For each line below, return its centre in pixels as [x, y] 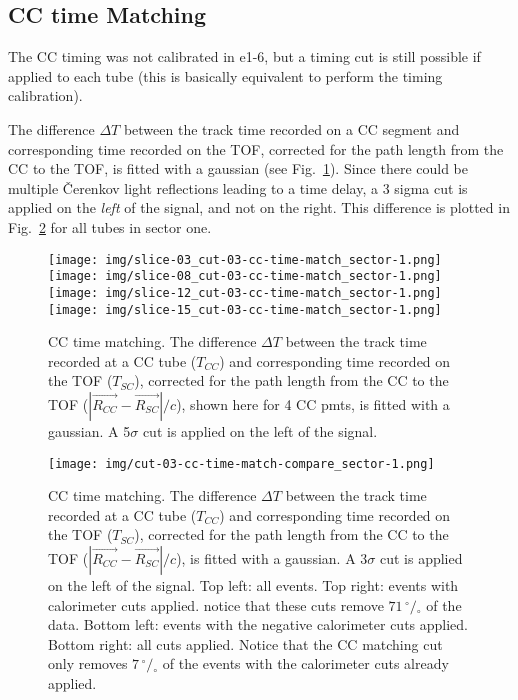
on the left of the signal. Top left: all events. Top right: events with [253, 584]
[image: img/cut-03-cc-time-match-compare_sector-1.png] [241, 463]
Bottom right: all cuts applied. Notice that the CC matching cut [245, 643]
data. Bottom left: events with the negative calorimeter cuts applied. [258, 624]
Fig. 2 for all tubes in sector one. [110, 226]
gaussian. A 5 [89, 430]
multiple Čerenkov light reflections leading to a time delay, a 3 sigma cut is [238, 187]
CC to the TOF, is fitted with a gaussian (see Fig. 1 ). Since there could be [238, 168]
